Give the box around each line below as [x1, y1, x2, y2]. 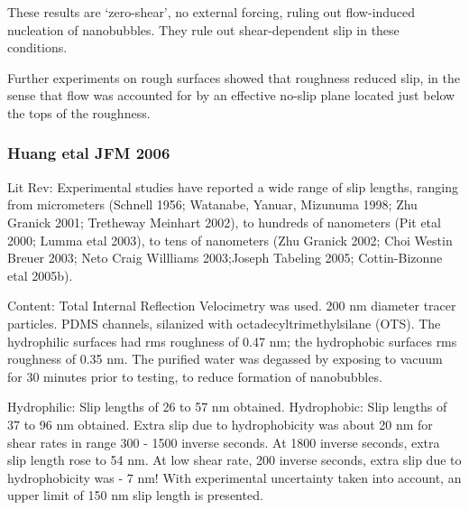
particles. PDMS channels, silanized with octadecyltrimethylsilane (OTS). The [7, 313, 441, 332]
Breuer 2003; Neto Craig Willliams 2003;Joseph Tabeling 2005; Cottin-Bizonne [7, 248, 443, 267]
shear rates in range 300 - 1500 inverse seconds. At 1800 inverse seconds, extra [7, 432, 440, 451]
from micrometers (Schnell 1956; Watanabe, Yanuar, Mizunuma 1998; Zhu [7, 195, 418, 214]
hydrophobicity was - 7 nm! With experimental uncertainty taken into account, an [7, 468, 462, 487]
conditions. [7, 38, 68, 57]
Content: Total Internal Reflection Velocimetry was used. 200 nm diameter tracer [7, 296, 456, 315]
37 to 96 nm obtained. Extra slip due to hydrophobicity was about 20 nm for [7, 414, 433, 433]
